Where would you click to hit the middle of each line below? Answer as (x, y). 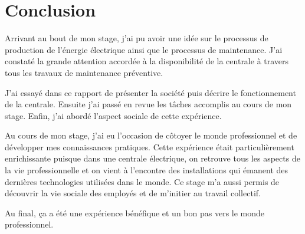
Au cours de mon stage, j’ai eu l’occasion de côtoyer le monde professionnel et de (151, 135)
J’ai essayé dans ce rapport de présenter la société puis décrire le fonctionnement (150, 92)
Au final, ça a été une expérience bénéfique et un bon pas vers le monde (135, 212)
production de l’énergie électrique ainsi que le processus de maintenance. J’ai (144, 49)
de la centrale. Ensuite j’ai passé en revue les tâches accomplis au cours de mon (148, 104)
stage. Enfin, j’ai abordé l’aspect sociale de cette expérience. (113, 115)
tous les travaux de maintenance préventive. (84, 72)
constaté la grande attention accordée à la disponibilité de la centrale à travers (147, 61)
